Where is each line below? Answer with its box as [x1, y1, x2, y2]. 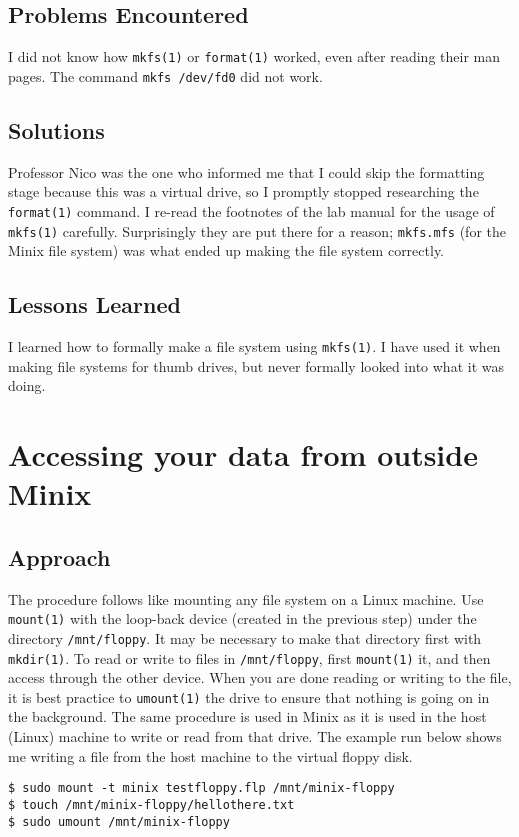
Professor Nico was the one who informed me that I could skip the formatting [8, 161, 485, 182]
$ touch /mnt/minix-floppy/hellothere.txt [8, 797, 295, 812]
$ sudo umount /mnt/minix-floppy [8, 814, 230, 829]
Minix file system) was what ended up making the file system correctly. [8, 240, 445, 261]
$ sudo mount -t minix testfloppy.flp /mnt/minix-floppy [8, 781, 395, 796]
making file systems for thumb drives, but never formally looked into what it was [8, 355, 504, 376]
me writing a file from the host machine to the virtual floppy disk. [8, 745, 413, 766]
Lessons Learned [8, 289, 181, 320]
